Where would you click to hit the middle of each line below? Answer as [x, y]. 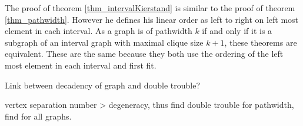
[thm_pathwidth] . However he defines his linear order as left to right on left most [152, 19]
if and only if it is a [237, 31]
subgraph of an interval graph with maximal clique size [104, 42]
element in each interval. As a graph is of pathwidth [99, 31]
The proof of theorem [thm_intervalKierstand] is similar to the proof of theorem [150, 8]
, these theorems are [261, 42]
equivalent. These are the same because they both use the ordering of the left [144, 54]
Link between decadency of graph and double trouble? [103, 85]
